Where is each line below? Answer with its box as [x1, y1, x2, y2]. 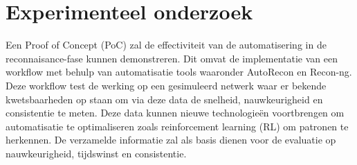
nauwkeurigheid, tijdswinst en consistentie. [6, 146, 187, 160]
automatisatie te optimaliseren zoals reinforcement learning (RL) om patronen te [6, 119, 349, 133]
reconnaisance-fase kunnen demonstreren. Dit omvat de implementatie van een [6, 51, 338, 65]
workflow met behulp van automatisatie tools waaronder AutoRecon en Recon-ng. [6, 64, 352, 79]
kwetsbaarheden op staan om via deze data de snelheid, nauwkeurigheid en [6, 92, 323, 106]
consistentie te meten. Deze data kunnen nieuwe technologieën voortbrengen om [6, 105, 345, 120]
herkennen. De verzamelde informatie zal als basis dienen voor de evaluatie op [6, 132, 336, 147]
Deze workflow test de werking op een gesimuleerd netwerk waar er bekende [6, 78, 327, 92]
